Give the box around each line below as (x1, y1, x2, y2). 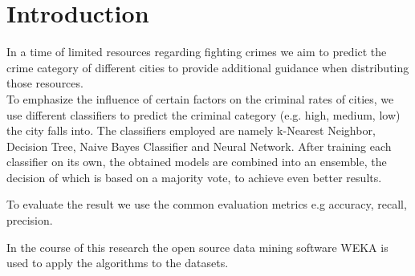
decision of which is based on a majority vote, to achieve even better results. (6, 168, 382, 185)
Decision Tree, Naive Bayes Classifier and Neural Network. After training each (6, 137, 392, 154)
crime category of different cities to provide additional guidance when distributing (6, 59, 409, 75)
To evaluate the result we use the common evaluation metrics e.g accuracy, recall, (6, 196, 407, 213)
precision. (6, 212, 53, 229)
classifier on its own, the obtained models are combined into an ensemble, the (6, 153, 387, 170)
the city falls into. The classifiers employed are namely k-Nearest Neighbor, (6, 122, 376, 139)
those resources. (6, 75, 83, 91)
